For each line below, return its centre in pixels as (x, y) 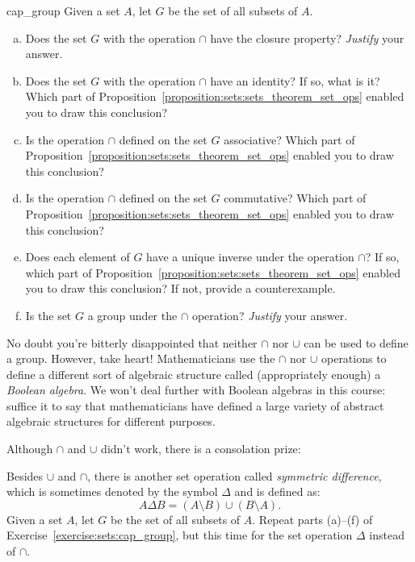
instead (387, 535)
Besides (25, 475)
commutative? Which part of (295, 198)
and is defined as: (277, 491)
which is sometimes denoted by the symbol (112, 491)
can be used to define (356, 342)
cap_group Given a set (63, 10)
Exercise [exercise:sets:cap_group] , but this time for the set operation (180, 535)
